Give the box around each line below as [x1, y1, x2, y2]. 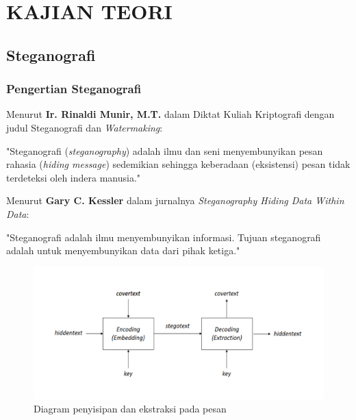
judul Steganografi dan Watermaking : [6, 120, 163, 134]
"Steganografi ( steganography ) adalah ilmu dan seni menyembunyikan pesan [6, 143, 323, 158]
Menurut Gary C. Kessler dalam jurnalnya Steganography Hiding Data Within [6, 193, 344, 208]
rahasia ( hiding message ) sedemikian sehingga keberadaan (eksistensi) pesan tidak [6, 157, 351, 171]
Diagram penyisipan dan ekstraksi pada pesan [34, 402, 227, 416]
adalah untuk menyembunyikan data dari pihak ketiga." [6, 243, 240, 258]
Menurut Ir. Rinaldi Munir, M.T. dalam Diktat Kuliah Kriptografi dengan [6, 107, 335, 121]
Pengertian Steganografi [6, 80, 142, 97]
